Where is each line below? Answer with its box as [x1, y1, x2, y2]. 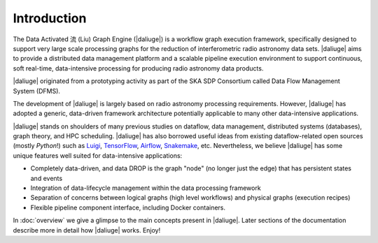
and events [30, 174, 63, 182]
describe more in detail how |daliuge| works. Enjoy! [13, 226, 161, 234]
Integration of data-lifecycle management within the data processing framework [30, 184, 262, 192]
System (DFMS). [13, 87, 61, 95]
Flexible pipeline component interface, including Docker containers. [30, 203, 226, 212]
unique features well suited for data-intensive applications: [13, 151, 183, 160]
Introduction [13, 10, 87, 26]
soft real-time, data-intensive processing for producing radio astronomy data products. [13, 64, 264, 73]
